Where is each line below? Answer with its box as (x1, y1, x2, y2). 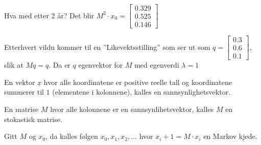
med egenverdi (134, 60, 179, 70)
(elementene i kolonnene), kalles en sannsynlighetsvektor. (52, 86, 231, 97)
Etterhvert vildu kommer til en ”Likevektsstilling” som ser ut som (4, 41, 210, 52)
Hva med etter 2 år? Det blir (4, 10, 94, 20)
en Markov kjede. (203, 131, 257, 141)
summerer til (4, 86, 44, 97)
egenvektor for (78, 60, 123, 70)
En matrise (4, 103, 39, 114)
